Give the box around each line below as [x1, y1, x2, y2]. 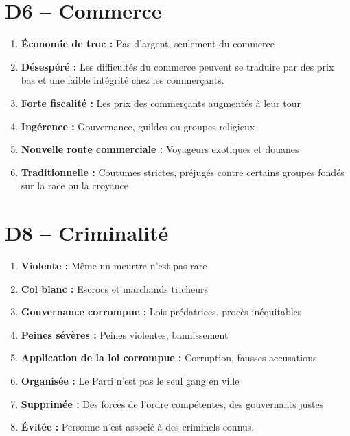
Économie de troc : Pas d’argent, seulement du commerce [21, 36, 275, 51]
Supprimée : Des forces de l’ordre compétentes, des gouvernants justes [21, 396, 324, 411]
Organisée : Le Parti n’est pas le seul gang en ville [21, 373, 240, 387]
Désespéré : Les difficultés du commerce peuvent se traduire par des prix [21, 59, 334, 73]
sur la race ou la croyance [21, 178, 128, 193]
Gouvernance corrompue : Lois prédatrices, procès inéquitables [21, 304, 302, 319]
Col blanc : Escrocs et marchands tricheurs [21, 281, 208, 295]
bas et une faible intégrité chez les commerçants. [21, 73, 224, 87]
